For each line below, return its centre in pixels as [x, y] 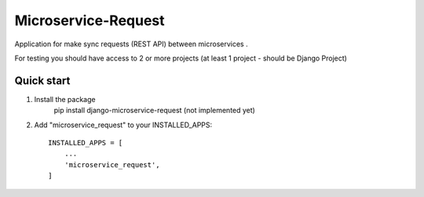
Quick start [42, 80]
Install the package [65, 99]
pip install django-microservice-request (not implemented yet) [154, 111]
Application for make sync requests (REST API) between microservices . [131, 44]
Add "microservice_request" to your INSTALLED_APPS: [123, 125]
